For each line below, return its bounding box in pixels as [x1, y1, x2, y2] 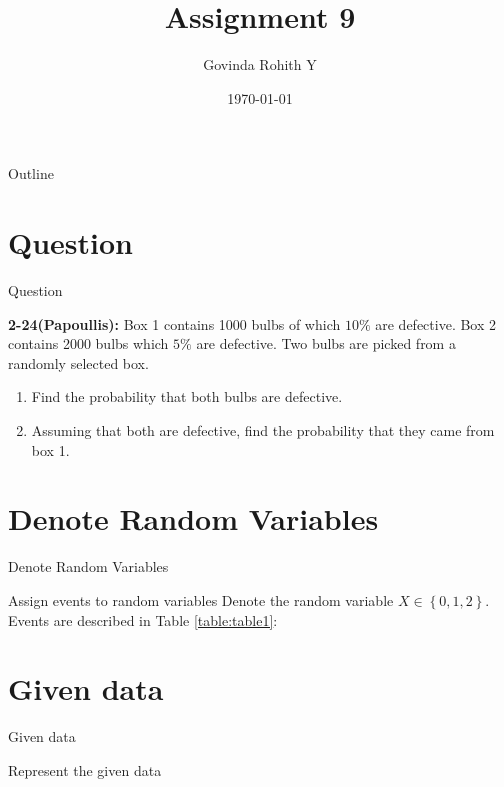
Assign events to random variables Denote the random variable [8, 589, 394, 610]
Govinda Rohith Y [203, 54, 317, 75]
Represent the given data [8, 759, 162, 780]
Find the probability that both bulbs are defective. [31, 386, 343, 407]
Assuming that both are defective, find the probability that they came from [31, 420, 495, 440]
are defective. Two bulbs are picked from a [196, 333, 456, 354]
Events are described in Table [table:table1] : [8, 609, 278, 630]
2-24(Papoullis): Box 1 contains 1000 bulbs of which [8, 313, 341, 334]
